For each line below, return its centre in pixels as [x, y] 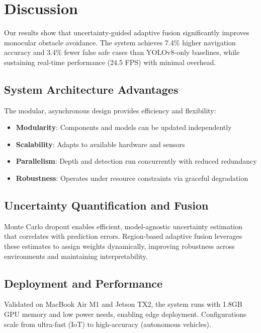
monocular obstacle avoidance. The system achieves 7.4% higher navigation [120, 42]
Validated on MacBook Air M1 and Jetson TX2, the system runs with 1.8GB [123, 304]
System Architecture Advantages [91, 89]
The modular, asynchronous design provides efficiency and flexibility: [110, 110]
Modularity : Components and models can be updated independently [124, 127]
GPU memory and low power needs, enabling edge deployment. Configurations [125, 314]
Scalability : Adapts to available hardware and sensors [100, 144]
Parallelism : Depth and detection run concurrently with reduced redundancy [136, 161]
